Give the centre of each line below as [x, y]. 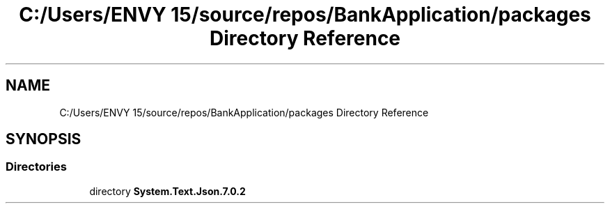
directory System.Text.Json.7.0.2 [167, 191]
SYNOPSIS [44, 139]
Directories [36, 167]
